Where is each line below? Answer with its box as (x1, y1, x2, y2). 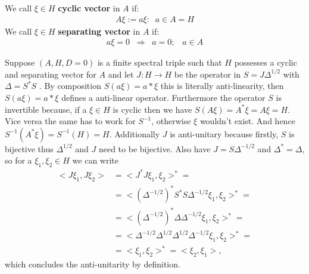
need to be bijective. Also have (98, 142, 211, 155)
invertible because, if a (5, 103, 87, 115)
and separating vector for (5, 67, 96, 80)
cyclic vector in (58, 2, 120, 14)
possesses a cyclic (234, 56, 297, 69)
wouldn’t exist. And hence (199, 115, 295, 127)
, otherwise (151, 115, 191, 127)
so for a (5, 154, 32, 167)
